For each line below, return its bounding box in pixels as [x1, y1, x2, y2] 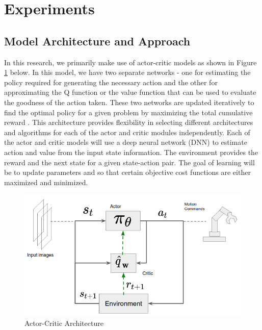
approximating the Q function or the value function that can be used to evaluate [4, 87, 256, 97]
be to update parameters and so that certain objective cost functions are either [4, 167, 251, 177]
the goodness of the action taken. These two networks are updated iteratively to [4, 96, 254, 107]
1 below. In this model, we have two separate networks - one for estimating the [4, 67, 251, 78]
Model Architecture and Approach [4, 33, 191, 48]
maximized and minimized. [4, 176, 88, 187]
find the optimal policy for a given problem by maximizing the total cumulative [4, 107, 253, 117]
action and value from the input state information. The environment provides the [4, 146, 258, 157]
